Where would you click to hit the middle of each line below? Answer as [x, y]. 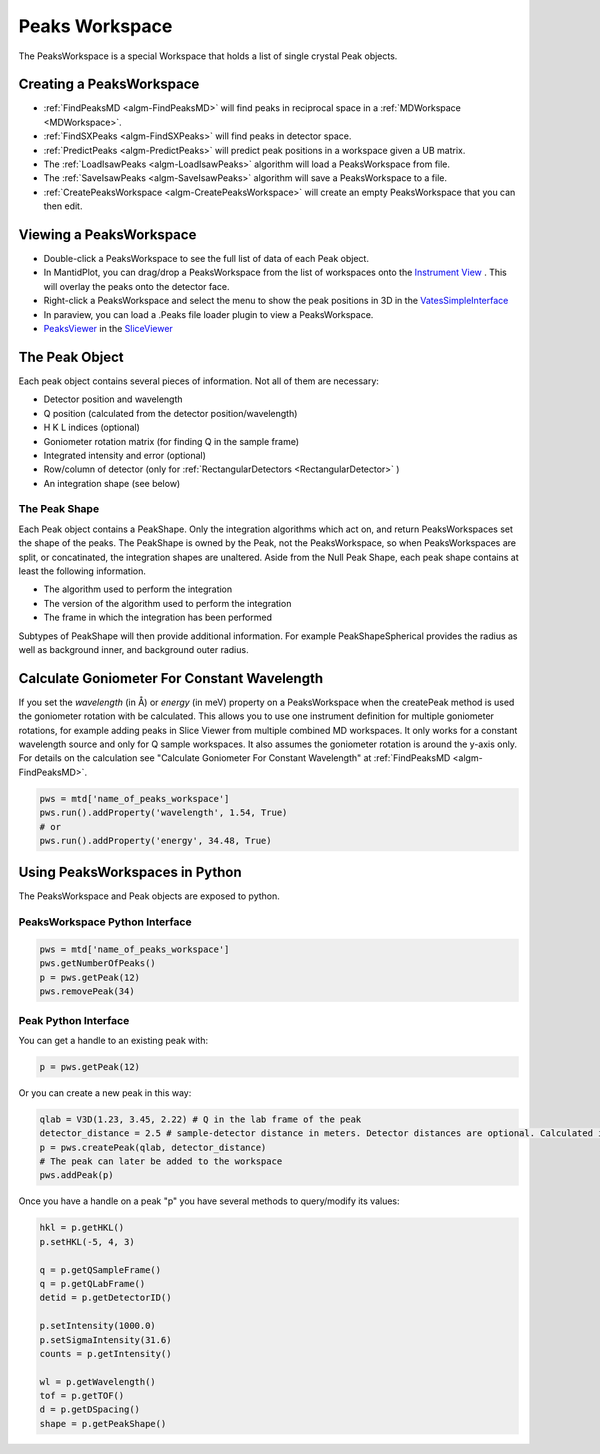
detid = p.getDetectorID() [105, 1298]
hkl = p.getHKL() [82, 1228]
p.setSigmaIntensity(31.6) [105, 1339]
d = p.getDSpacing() [89, 1409]
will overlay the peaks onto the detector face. [136, 286]
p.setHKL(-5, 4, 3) [87, 1241]
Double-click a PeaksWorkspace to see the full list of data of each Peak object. [206, 259]
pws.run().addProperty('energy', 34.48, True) [155, 840]
